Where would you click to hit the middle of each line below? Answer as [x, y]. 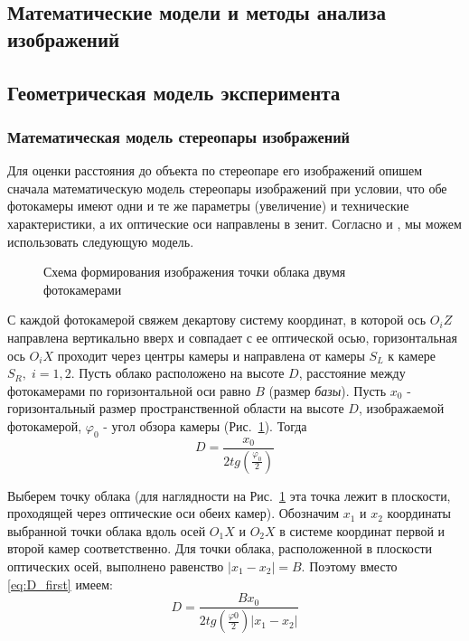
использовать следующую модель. [101, 241]
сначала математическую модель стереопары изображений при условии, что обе [227, 188]
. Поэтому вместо [349, 566]
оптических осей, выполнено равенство [116, 566]
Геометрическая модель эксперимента [174, 92]
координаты [419, 513]
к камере [412, 355]
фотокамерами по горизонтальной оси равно [129, 390]
